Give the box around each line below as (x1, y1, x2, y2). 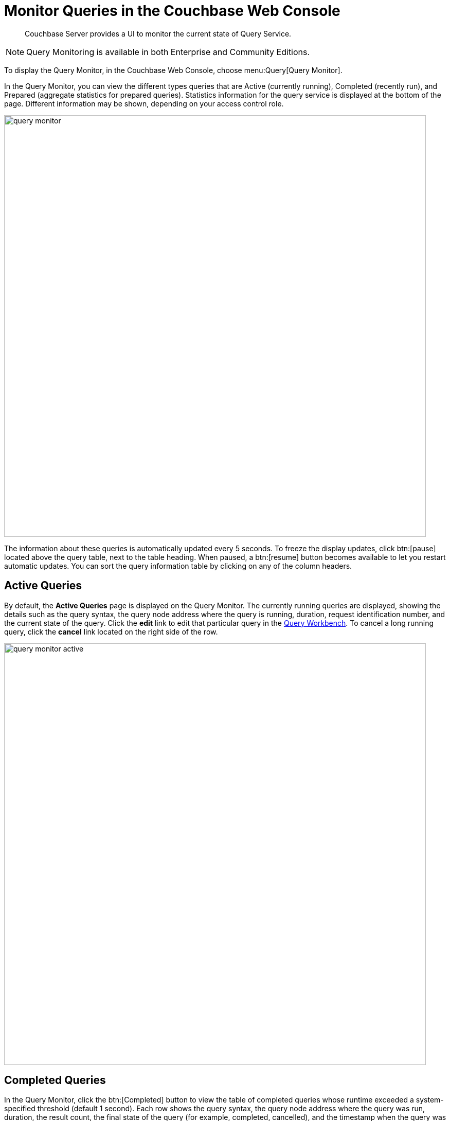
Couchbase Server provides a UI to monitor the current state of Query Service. (25, 29, 292, 38)
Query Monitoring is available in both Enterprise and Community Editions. (26, 46, 310, 57)
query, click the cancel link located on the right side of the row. (4, 627, 218, 636)
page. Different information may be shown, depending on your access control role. (4, 99, 284, 108)
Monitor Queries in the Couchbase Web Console (4, 2, 340, 20)
